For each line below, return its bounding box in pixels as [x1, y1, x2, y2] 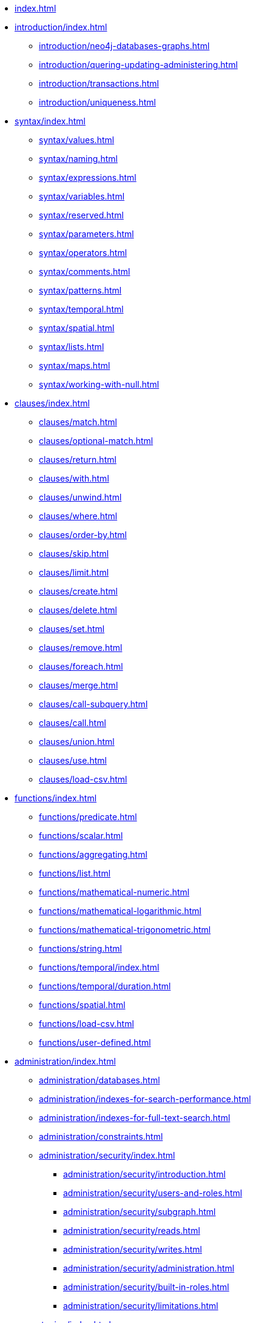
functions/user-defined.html [39, 1037, 151, 1048]
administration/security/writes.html [63, 1244, 202, 1254]
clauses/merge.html [39, 680, 118, 690]
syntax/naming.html [39, 153, 118, 164]
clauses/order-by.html [39, 530, 127, 540]
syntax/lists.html [39, 342, 104, 352]
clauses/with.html [39, 473, 109, 483]
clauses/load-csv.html [39, 774, 127, 784]
